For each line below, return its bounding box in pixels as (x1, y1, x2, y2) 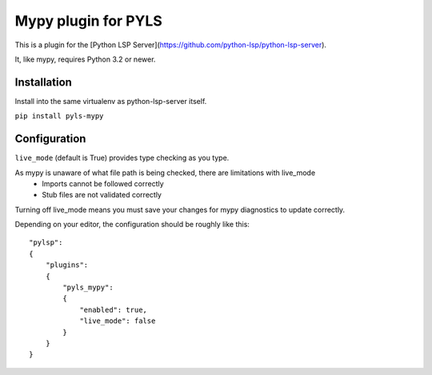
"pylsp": (29, 238, 63, 247)
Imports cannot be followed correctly (42, 178, 164, 188)
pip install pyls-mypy (14, 112, 104, 121)
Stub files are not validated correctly (42, 190, 162, 200)
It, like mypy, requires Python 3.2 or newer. (14, 54, 156, 64)
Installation (14, 75, 72, 89)
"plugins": (45, 261, 89, 269)
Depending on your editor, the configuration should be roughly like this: (14, 220, 250, 229)
